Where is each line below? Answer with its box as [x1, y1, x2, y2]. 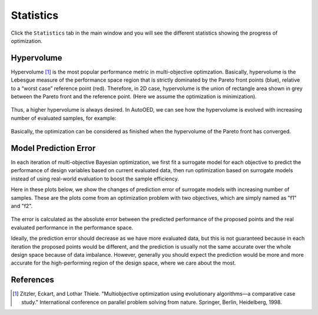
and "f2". [11, 203, 33, 210]
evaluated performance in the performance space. [11, 224, 134, 231]
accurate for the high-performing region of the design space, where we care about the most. [11, 259, 236, 267]
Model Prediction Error [11, 143, 96, 153]
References [11, 275, 54, 285]
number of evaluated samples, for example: [11, 115, 117, 122]
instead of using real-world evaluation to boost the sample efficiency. [11, 175, 179, 182]
